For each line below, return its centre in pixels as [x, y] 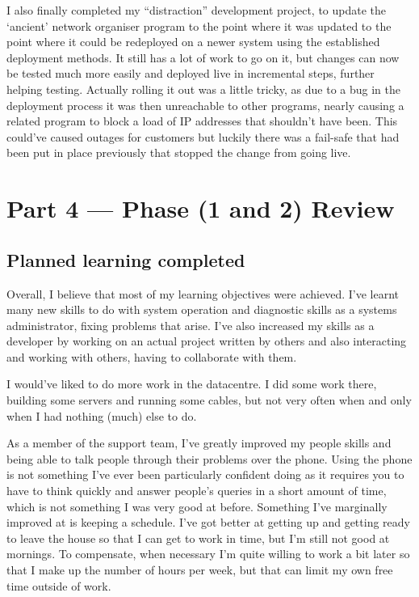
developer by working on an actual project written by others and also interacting [207, 341]
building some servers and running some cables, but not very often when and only [209, 400]
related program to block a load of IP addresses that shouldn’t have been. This [202, 121]
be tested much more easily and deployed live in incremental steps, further [191, 73]
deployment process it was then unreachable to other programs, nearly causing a [205, 105]
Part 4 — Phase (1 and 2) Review [201, 208]
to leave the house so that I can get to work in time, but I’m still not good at [198, 538]
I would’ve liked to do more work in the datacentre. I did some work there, [192, 384]
